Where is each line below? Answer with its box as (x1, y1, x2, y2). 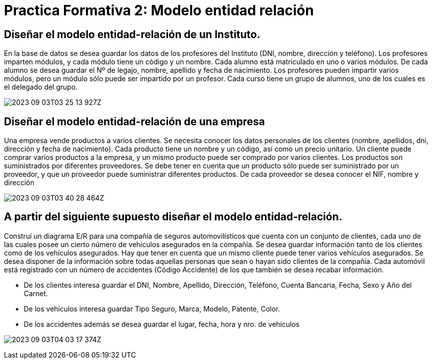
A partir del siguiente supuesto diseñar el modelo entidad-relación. (4, 210, 342, 223)
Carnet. (24, 289, 48, 298)
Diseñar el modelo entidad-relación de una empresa (4, 115, 265, 128)
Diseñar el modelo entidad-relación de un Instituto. (4, 28, 261, 41)
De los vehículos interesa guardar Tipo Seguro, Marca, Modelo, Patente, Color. (24, 304, 280, 313)
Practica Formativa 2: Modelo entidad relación (4, 2, 314, 19)
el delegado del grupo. (4, 83, 78, 92)
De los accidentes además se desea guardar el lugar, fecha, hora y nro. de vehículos (24, 319, 300, 328)
